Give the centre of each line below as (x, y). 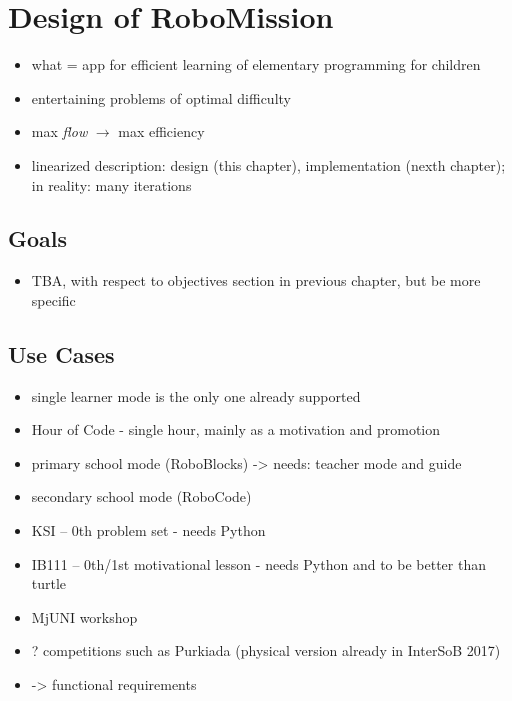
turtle (49, 583)
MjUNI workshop (84, 616)
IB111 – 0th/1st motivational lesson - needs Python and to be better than (258, 563)
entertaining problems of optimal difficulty (161, 97)
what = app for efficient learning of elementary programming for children (256, 64)
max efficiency (161, 131)
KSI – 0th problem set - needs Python (148, 530)
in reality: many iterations (111, 184)
